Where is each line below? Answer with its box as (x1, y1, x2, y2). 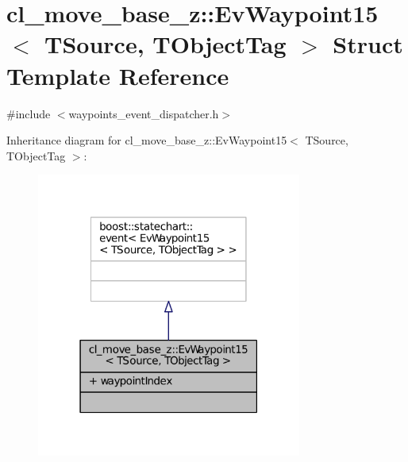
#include (6, 105, 51, 121)
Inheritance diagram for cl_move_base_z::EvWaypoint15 (6, 132, 287, 148)
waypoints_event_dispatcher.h (68, 105, 219, 121)
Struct (333, 28, 403, 60)
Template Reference (6, 59, 229, 91)
